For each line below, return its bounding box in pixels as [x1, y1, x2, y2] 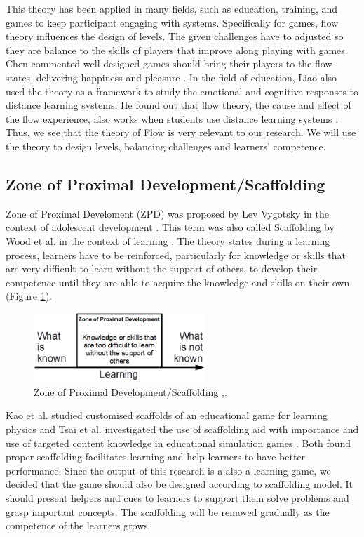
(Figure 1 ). [6, 289, 52, 303]
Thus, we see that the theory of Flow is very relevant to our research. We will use [6, 125, 356, 140]
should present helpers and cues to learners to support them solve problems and [6, 490, 349, 505]
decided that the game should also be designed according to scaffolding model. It [6, 477, 353, 491]
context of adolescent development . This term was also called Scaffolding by [6, 220, 335, 234]
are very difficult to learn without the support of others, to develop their [6, 261, 318, 276]
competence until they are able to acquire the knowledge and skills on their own [6, 274, 350, 289]
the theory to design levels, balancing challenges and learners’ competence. [6, 138, 326, 153]
